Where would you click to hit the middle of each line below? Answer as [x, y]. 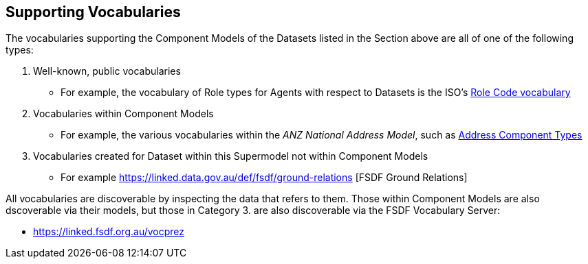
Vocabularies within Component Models [123, 114]
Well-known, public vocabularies [107, 71]
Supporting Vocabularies [93, 12]
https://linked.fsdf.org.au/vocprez [109, 232]
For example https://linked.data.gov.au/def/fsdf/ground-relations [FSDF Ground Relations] [264, 178]
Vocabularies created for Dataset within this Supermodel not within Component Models [231, 156]
